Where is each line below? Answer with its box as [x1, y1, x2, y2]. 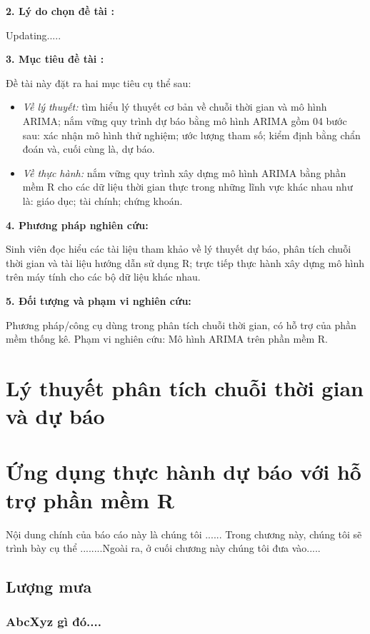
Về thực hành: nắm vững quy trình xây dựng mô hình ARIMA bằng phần [22, 165, 346, 180]
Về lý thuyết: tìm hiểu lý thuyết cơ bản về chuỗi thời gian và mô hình [22, 99, 327, 114]
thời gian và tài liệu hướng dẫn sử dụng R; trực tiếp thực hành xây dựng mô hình [6, 255, 365, 270]
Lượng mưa [6, 575, 92, 598]
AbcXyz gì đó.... [6, 613, 101, 630]
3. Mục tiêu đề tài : [6, 51, 104, 66]
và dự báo [6, 401, 105, 431]
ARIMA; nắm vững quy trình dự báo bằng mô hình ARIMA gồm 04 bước [22, 113, 347, 128]
